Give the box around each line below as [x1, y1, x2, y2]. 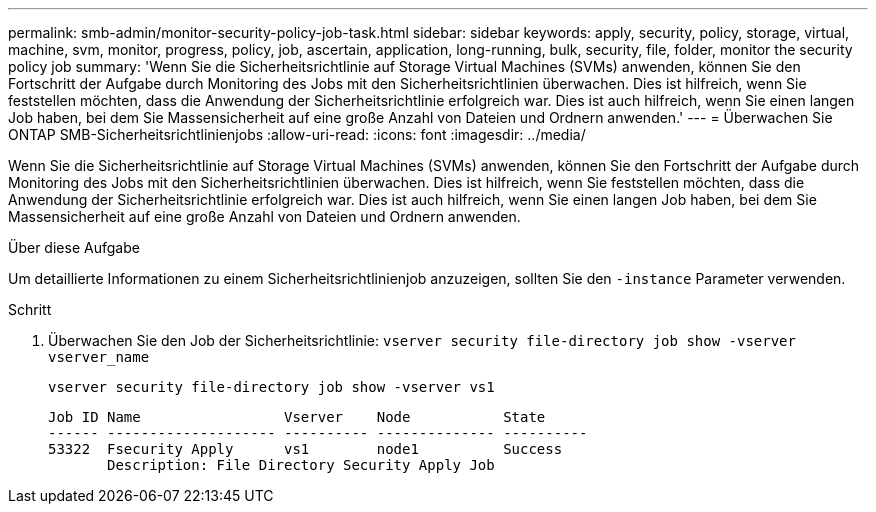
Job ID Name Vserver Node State [48, 409, 546, 425]
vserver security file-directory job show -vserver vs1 [48, 379, 495, 395]
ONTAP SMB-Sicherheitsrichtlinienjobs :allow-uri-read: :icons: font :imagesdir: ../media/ [8, 126, 586, 143]
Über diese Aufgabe [8, 239, 140, 256]
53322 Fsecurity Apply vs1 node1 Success [48, 441, 563, 457]
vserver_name [48, 349, 150, 365]
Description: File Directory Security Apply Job [107, 457, 495, 473]
